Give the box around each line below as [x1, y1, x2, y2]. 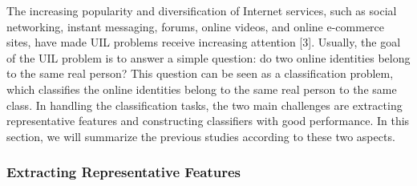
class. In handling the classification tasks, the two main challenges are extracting [6, 96, 403, 113]
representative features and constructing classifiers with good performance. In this [6, 112, 410, 129]
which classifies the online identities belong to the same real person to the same [6, 80, 397, 97]
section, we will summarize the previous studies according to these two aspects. [6, 127, 395, 144]
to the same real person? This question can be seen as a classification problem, [6, 65, 394, 82]
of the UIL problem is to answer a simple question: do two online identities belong [6, 49, 411, 66]
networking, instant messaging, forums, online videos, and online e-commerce [6, 18, 385, 34]
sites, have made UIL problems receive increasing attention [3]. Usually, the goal [6, 34, 401, 51]
